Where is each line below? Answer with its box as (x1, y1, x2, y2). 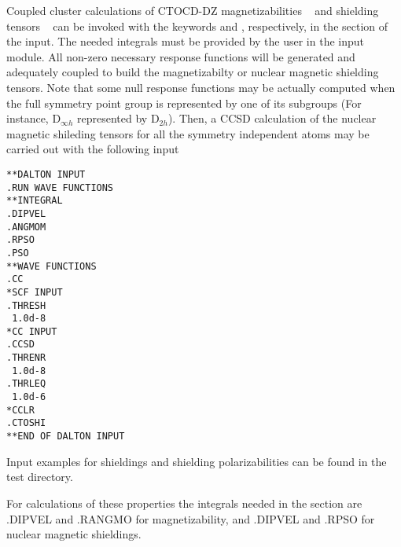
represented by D (77, 110, 160, 127)
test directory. (6, 468, 73, 485)
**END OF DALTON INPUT (6, 431, 125, 442)
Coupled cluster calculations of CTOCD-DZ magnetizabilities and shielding (6, 2, 379, 18)
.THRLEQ (6, 378, 46, 390)
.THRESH (6, 299, 46, 311)
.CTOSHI (6, 417, 46, 429)
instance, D (6, 110, 61, 127)
